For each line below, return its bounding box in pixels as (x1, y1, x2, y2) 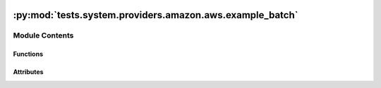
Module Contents (13, 31, 74, 41)
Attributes (13, 68, 44, 76)
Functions (13, 50, 44, 59)
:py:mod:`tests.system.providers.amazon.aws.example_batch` (13, 9, 298, 21)
